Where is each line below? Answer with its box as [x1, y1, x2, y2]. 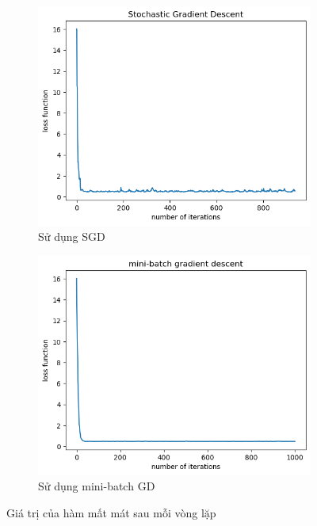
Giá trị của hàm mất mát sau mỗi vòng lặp [6, 504, 216, 520]
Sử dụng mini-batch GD [38, 478, 155, 494]
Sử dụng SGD [38, 228, 105, 245]
